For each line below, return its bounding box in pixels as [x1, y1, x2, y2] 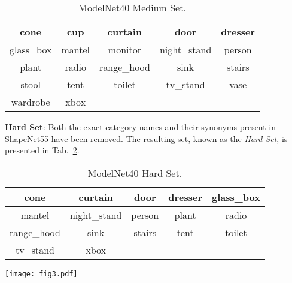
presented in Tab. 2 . [5, 144, 80, 156]
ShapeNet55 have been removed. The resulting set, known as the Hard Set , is [5, 132, 288, 144]
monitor [108, 43, 142, 56]
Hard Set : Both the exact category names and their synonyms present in [5, 121, 276, 133]
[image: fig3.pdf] [5, 269, 78, 278]
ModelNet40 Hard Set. [87, 165, 182, 180]
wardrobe [11, 95, 50, 109]
